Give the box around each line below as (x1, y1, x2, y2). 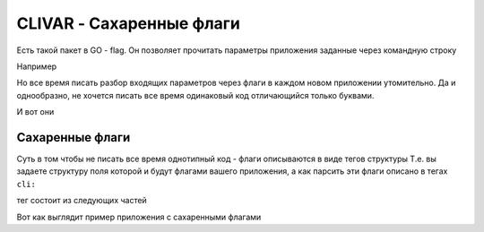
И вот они (16, 107, 55, 117)
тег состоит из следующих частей (16, 195, 147, 206)
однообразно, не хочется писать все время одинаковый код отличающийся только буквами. (16, 90, 375, 100)
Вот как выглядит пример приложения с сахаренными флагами (16, 211, 262, 222)
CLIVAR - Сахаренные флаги (16, 13, 241, 33)
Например (16, 61, 57, 72)
